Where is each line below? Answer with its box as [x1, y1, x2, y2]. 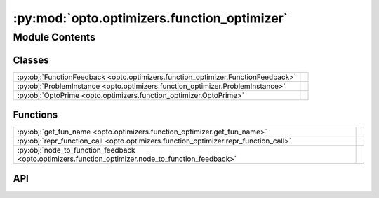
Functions [13, 109, 58, 121]
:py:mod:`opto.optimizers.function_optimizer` [13, 10, 288, 26]
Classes [13, 54, 49, 66]
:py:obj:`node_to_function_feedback [17, 146, 136, 155]
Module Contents [13, 31, 96, 43]
